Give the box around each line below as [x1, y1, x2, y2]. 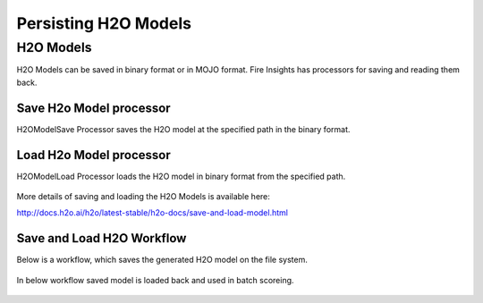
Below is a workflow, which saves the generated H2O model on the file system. [16, 255, 308, 265]
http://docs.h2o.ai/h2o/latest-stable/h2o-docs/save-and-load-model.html [16, 207, 288, 218]
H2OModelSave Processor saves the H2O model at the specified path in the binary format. [16, 123, 351, 134]
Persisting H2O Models [16, 13, 192, 33]
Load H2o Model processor [16, 147, 171, 163]
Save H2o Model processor [16, 100, 171, 115]
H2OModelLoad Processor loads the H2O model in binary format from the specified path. [16, 171, 346, 181]
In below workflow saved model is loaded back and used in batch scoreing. [16, 274, 294, 285]
